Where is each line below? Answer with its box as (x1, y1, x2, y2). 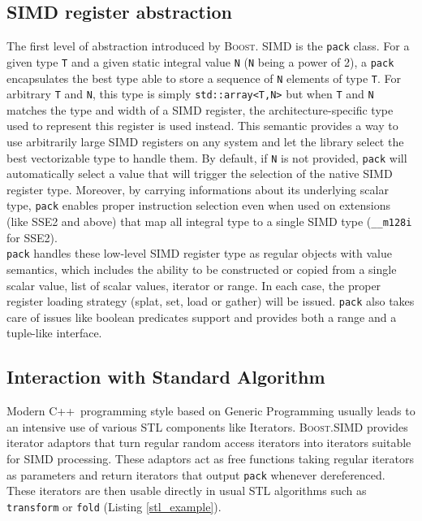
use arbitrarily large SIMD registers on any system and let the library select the (6, 133, 404, 150)
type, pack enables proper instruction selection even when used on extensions (6, 197, 390, 214)
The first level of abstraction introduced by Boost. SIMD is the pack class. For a (6, 37, 410, 54)
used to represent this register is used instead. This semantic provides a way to (6, 117, 398, 134)
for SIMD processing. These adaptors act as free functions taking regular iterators (6, 450, 414, 467)
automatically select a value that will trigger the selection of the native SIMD (6, 165, 393, 182)
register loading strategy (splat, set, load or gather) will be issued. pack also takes (6, 293, 415, 310)
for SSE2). (6, 228, 58, 245)
